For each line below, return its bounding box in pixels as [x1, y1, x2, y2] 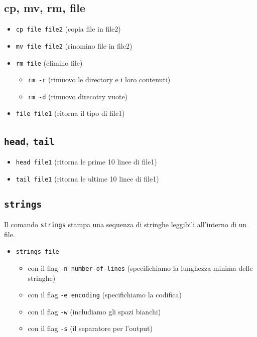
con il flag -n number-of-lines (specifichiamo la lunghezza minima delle [28, 262, 253, 273]
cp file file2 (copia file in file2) [16, 24, 121, 34]
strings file [16, 248, 59, 256]
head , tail [4, 132, 55, 148]
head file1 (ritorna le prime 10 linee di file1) [16, 156, 157, 166]
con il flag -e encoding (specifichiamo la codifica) [28, 289, 182, 300]
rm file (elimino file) [16, 57, 83, 68]
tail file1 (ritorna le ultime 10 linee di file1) [16, 173, 159, 184]
